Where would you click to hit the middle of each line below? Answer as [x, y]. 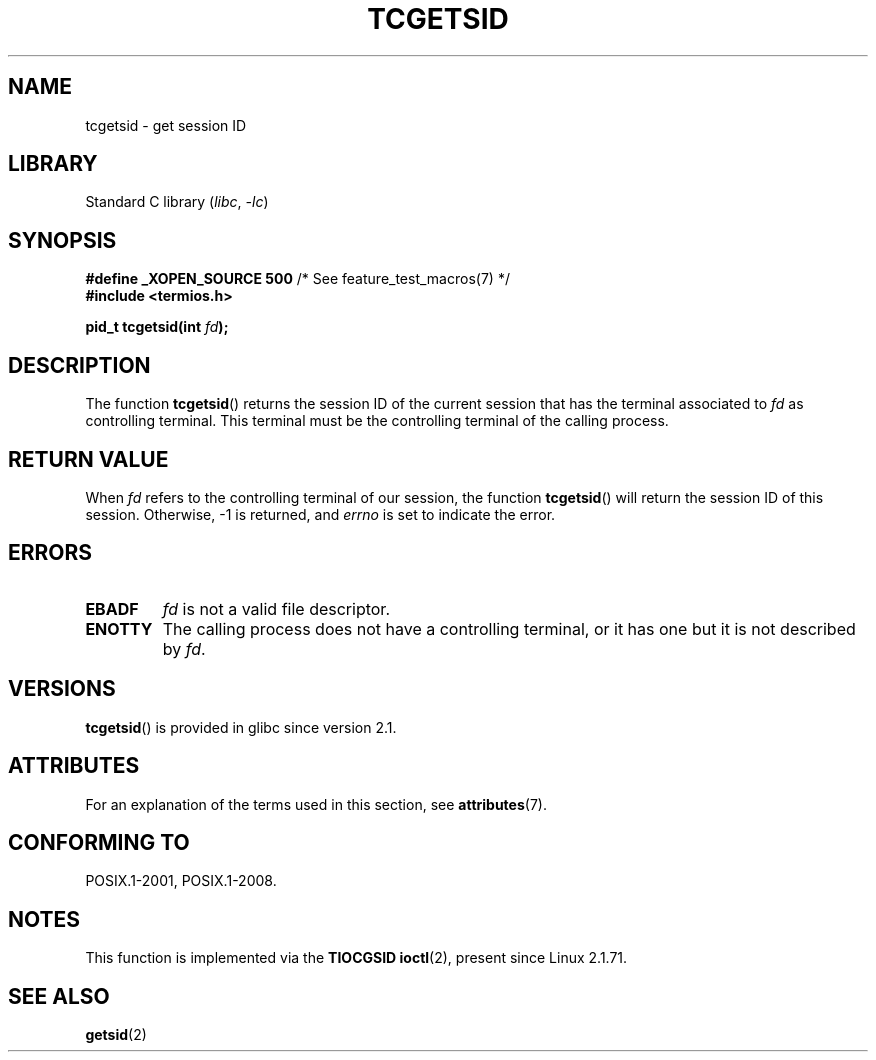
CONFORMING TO [99, 842]
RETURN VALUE [88, 459]
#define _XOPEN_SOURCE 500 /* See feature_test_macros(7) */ [297, 279]
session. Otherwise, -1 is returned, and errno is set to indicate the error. [320, 514]
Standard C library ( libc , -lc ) [177, 202]
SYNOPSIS [62, 240]
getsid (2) [116, 1035]
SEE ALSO [59, 996]
